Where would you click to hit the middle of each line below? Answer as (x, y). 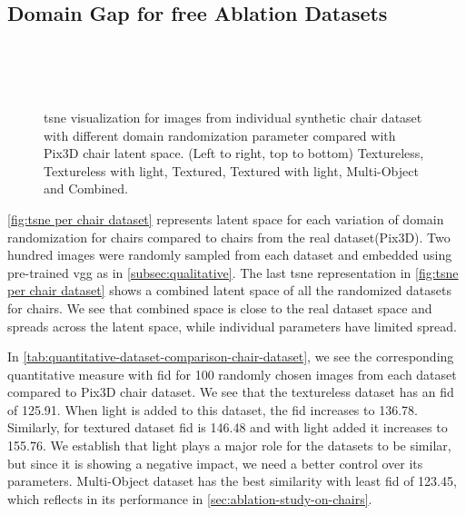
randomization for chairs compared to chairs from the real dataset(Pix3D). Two (229, 237)
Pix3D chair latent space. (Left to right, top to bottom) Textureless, (234, 153)
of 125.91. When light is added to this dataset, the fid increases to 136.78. (213, 409)
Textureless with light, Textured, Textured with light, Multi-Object (231, 170)
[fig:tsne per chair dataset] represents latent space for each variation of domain (226, 218)
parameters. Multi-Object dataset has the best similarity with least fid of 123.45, (232, 481)
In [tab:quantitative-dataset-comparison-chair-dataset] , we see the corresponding (231, 357)
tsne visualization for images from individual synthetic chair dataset (233, 117)
